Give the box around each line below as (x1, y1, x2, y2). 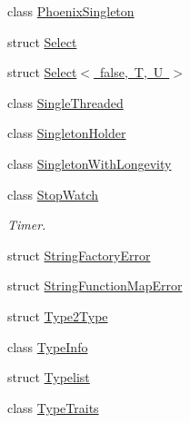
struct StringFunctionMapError (7, 276, 183, 295)
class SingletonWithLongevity (7, 153, 172, 172)
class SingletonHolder (7, 123, 126, 143)
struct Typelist (7, 368, 90, 387)
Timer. (7, 215, 46, 234)
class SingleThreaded (7, 93, 124, 112)
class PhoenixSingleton (7, 2, 135, 20)
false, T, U (99, 63, 164, 82)
